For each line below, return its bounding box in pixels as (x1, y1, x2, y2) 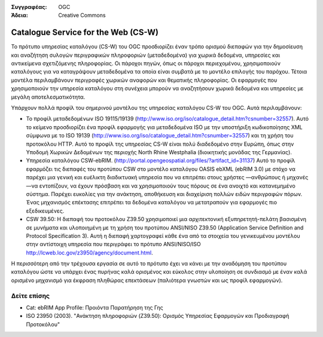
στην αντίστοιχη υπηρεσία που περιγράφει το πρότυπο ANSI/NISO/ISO (26, 241, 201, 248)
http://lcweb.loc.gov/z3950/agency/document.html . (26, 249, 153, 256)
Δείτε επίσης (11, 292, 50, 300)
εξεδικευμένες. (26, 207, 65, 215)
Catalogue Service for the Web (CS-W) (11, 27, 159, 38)
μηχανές (286, 174, 309, 181)
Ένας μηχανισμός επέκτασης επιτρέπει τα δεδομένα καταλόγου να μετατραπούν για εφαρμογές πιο (26, 199, 278, 206)
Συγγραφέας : (11, 4, 47, 10)
